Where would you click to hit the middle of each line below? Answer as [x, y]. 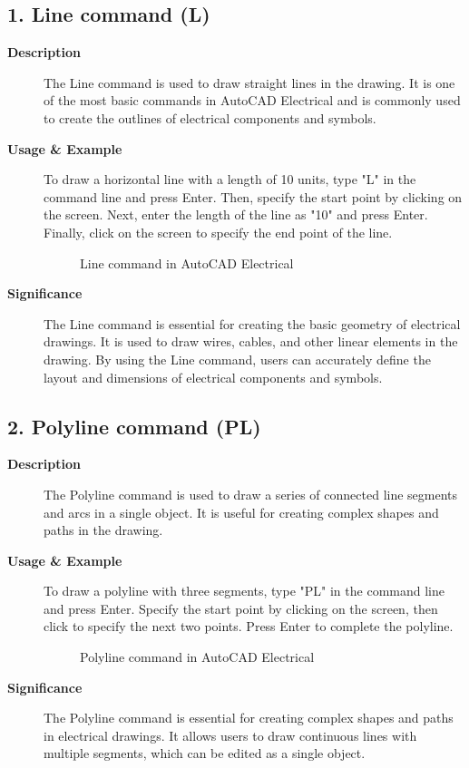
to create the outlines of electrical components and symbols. [210, 117]
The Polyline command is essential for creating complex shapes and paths [249, 718]
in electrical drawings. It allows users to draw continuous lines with [230, 735]
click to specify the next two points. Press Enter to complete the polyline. [249, 626]
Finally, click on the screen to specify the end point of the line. [218, 232]
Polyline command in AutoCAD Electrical [197, 657]
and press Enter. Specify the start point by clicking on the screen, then [241, 608]
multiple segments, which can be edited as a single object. [205, 753]
